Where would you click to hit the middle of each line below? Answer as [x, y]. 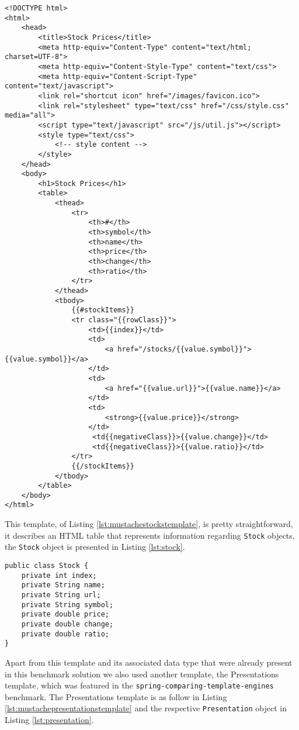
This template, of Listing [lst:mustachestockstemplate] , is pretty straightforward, [149, 524]
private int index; [59, 575]
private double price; [65, 614]
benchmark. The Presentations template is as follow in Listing [116, 696]
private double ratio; [65, 634]
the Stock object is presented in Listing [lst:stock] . [95, 547]
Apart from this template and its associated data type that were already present [149, 662]
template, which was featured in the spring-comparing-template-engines [139, 685]
